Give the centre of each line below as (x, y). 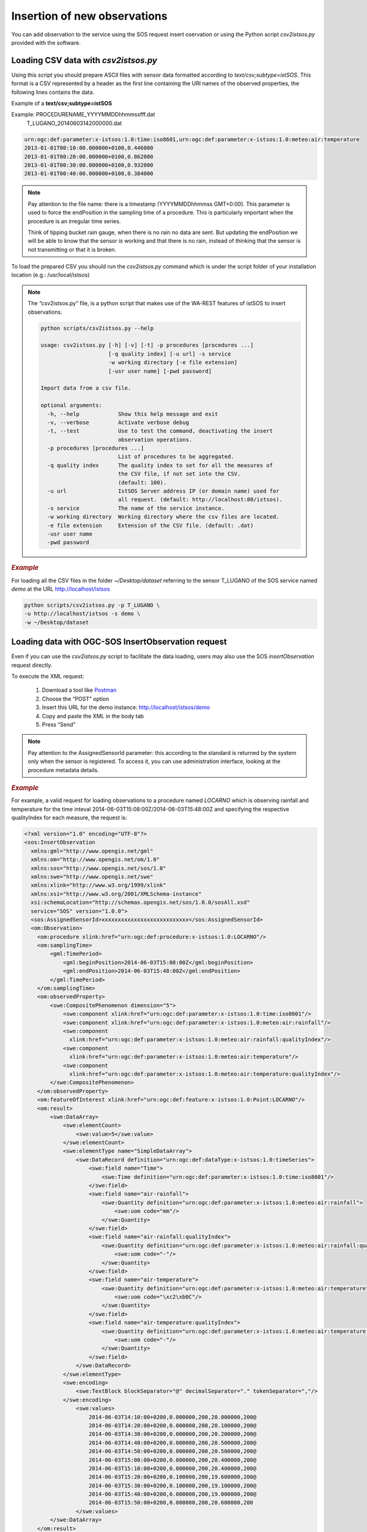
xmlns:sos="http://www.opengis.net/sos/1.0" (98, 868)
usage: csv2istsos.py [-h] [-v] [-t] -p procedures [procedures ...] (147, 345)
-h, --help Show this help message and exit (132, 414)
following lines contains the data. (53, 92)
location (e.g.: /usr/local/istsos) (50, 275)
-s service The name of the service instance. (136, 508)
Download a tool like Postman (79, 690)
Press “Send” (59, 725)
